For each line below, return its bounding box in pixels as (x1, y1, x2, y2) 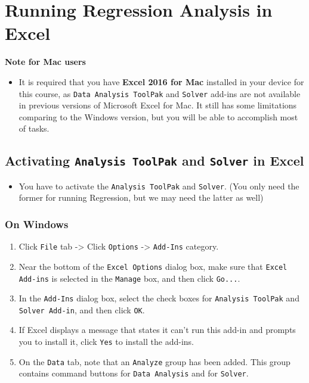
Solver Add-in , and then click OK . (18, 303, 145, 316)
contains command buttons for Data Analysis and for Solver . (18, 367, 249, 379)
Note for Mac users (5, 55, 86, 68)
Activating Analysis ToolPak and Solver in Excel (5, 151, 304, 170)
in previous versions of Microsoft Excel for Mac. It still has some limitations (18, 99, 297, 111)
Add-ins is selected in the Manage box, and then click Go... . (18, 272, 240, 284)
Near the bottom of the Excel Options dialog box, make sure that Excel (18, 260, 288, 272)
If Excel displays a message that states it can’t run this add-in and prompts (18, 323, 296, 336)
